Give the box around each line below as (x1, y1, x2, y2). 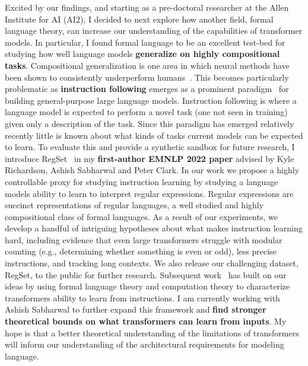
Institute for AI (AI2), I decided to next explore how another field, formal (5, 12, 274, 25)
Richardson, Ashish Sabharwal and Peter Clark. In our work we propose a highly (5, 164, 300, 176)
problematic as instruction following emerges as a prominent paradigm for (5, 82, 289, 95)
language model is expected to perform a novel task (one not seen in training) (5, 106, 288, 118)
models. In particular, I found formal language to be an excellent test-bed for (5, 36, 285, 48)
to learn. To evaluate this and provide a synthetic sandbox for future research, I (5, 141, 295, 153)
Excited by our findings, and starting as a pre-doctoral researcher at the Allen (5, 1, 289, 13)
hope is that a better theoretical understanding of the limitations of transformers (5, 326, 299, 339)
